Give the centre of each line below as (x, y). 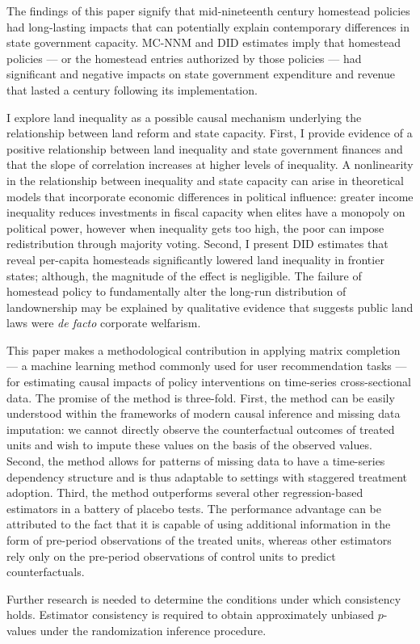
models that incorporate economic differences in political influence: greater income (210, 196)
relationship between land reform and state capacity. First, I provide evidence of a (210, 133)
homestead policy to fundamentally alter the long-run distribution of (176, 291)
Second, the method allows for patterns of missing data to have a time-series (196, 461)
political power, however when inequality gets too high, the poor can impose (195, 227)
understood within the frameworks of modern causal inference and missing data (204, 413)
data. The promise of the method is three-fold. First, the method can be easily (201, 397)
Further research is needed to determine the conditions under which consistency (204, 598)
